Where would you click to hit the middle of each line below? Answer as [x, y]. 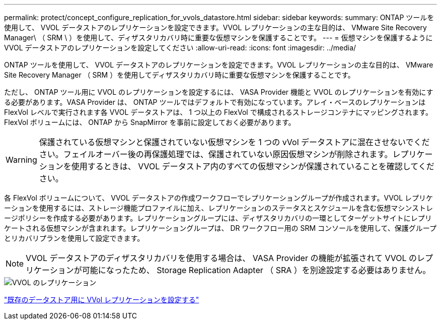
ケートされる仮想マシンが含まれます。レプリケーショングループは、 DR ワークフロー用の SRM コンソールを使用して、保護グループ [220, 228]
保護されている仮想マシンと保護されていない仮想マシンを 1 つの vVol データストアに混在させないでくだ [234, 142]
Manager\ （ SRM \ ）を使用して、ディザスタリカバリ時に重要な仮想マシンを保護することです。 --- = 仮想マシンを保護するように [218, 38]
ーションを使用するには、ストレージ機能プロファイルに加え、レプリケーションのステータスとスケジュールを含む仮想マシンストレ [218, 208]
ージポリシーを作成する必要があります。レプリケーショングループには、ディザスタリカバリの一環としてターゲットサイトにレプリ [218, 218]
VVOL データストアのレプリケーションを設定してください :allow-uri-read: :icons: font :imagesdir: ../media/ [180, 48]
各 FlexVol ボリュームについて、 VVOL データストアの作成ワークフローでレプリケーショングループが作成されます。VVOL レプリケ [219, 198]
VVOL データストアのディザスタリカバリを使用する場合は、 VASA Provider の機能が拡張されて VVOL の [221, 258]
